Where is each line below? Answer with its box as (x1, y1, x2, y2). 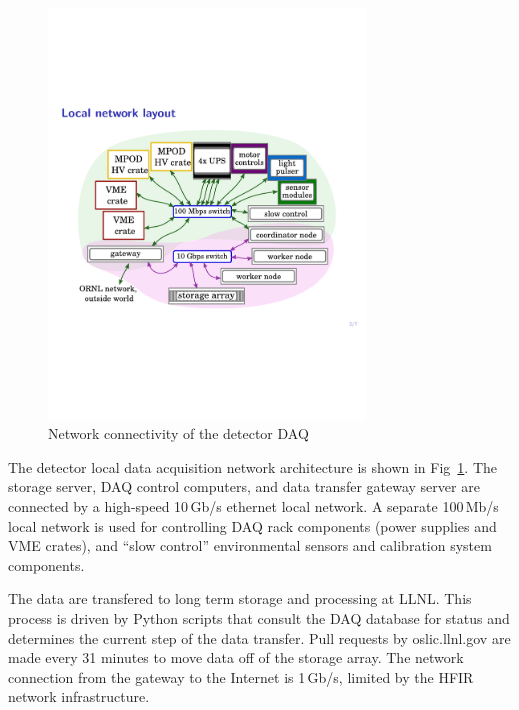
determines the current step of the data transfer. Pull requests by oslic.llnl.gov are (8, 627, 511, 648)
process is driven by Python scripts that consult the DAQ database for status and (8, 608, 510, 628)
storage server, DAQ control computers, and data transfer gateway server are (8, 476, 480, 497)
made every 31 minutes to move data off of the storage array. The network (8, 647, 464, 668)
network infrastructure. (8, 686, 150, 707)
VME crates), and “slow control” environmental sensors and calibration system (8, 535, 492, 556)
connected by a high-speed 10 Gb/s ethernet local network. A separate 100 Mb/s (8, 496, 499, 517)
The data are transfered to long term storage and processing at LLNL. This (8, 588, 472, 609)
